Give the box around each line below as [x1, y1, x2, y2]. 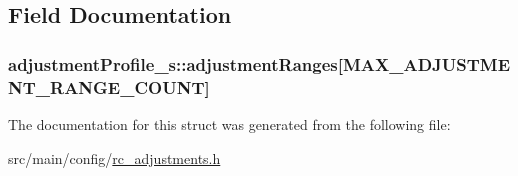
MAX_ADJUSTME [342, 51, 511, 76]
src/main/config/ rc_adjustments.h [8, 147, 221, 168]
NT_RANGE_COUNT [8, 74, 205, 99]
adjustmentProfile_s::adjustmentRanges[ [8, 51, 343, 76]
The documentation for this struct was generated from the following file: [8, 113, 451, 134]
